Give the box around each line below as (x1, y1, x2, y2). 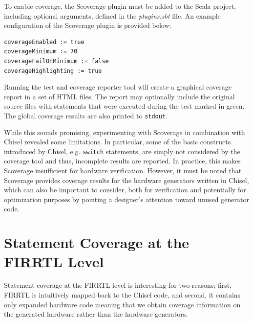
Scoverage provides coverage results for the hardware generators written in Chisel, (4, 175, 249, 185)
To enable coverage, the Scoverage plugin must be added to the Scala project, (4, 1, 236, 11)
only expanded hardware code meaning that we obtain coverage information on (4, 299, 241, 309)
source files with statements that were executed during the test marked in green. (4, 101, 245, 111)
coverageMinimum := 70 (4, 48, 78, 55)
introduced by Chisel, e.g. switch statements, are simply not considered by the (4, 146, 240, 156)
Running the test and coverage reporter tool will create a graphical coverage (4, 82, 232, 92)
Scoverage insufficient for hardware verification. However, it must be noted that (4, 165, 242, 176)
